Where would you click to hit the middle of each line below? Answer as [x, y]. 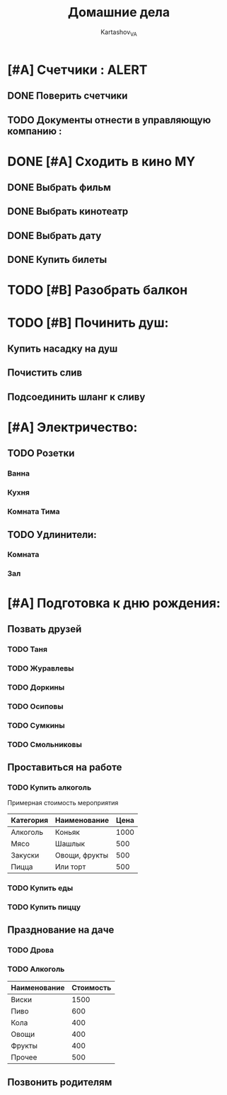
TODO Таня [28, 649]
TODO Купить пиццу [44, 907]
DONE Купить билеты [57, 260]
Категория [30, 821]
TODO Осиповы [35, 706]
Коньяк [68, 832]
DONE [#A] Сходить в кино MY [101, 161]
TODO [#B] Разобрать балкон [98, 290]
